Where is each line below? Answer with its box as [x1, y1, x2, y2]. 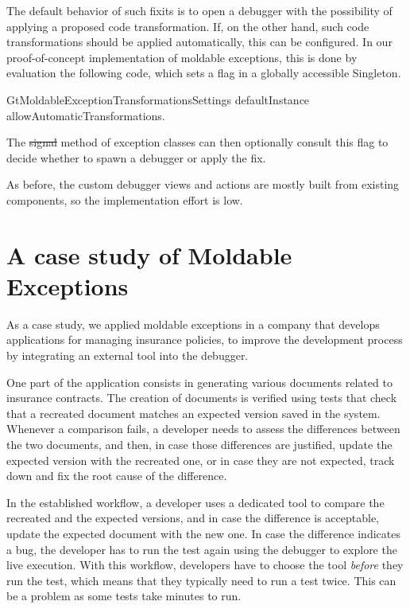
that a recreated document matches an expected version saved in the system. [6, 404, 381, 421]
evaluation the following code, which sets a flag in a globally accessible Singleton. [6, 64, 401, 81]
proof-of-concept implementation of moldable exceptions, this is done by [6, 49, 358, 65]
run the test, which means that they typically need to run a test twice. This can [6, 572, 396, 588]
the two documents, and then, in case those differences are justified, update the [6, 436, 393, 452]
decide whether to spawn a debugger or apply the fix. [6, 149, 266, 166]
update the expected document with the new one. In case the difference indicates [6, 525, 400, 541]
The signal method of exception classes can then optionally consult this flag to [6, 134, 389, 150]
